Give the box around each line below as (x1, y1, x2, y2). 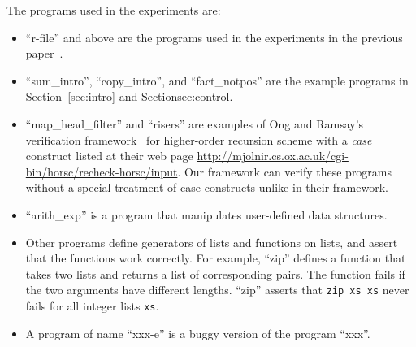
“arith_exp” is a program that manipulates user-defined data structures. (25, 206, 388, 223)
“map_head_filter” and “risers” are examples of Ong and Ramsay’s (25, 115, 364, 132)
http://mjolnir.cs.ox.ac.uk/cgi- (197, 147, 349, 164)
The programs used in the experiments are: (6, 2, 221, 18)
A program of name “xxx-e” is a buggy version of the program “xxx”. (25, 324, 370, 341)
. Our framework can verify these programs (177, 163, 392, 180)
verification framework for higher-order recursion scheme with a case (25, 131, 372, 148)
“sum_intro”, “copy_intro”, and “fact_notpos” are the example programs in (25, 72, 409, 89)
